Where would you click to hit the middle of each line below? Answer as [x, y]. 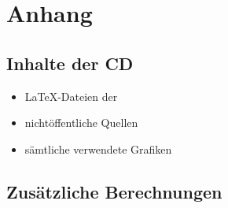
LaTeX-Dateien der [71, 96]
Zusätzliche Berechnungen [114, 191]
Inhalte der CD [70, 63]
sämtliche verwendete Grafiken [98, 149]
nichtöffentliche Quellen [81, 123]
